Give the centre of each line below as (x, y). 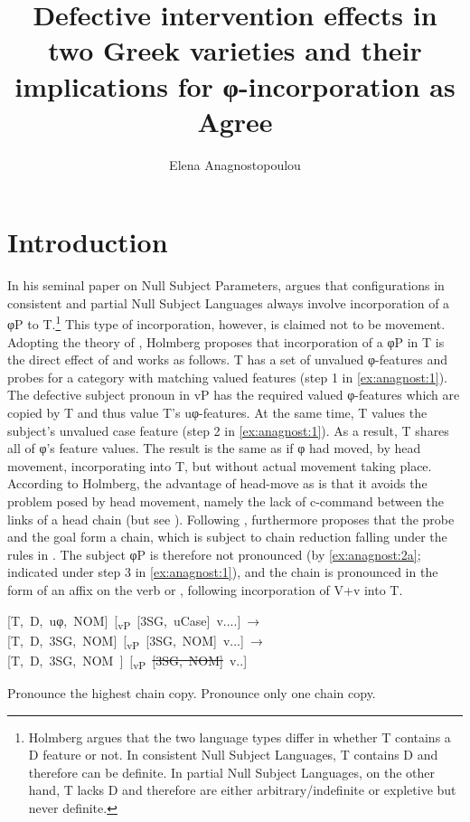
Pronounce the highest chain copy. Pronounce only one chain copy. (192, 692)
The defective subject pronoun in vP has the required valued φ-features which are (234, 395)
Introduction (88, 242)
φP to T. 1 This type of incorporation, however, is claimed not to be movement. (226, 323)
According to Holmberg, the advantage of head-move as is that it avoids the (217, 483)
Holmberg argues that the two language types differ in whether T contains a (240, 737)
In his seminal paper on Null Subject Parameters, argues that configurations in (226, 285)
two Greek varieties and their (235, 50)
